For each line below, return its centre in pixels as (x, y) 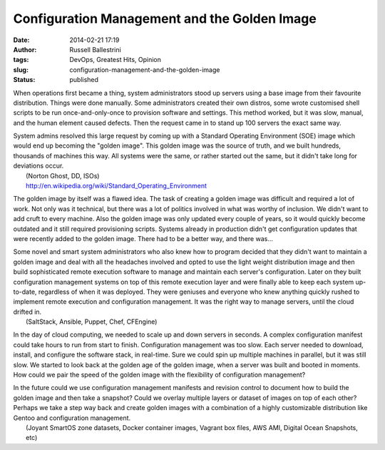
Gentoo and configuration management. (72, 418)
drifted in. (27, 312)
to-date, (25, 292)
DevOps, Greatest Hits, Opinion (115, 60)
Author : (25, 49)
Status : (24, 80)
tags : (21, 60)
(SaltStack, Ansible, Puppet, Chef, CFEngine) (92, 322)
